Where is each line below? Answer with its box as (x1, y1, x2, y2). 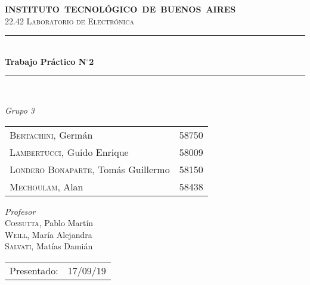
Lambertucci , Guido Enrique (10, 145, 129, 159)
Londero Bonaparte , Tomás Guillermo (10, 162, 170, 176)
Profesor (5, 205, 36, 217)
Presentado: (10, 263, 58, 277)
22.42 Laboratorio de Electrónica (5, 14, 134, 27)
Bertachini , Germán (10, 127, 93, 142)
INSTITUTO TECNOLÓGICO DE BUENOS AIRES (5, 3, 236, 15)
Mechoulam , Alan (10, 179, 83, 193)
